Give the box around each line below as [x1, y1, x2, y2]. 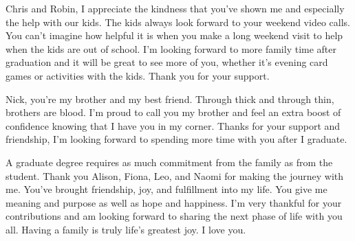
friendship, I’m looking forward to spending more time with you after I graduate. [6, 132, 347, 146]
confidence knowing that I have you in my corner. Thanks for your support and [6, 118, 341, 133]
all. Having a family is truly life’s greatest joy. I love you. [6, 222, 246, 236]
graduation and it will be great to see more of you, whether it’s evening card [6, 55, 328, 69]
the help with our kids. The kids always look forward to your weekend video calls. [6, 14, 350, 29]
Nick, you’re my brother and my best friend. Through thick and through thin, [6, 91, 334, 106]
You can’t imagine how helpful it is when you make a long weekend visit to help [6, 28, 343, 43]
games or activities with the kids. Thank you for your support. [6, 68, 270, 82]
